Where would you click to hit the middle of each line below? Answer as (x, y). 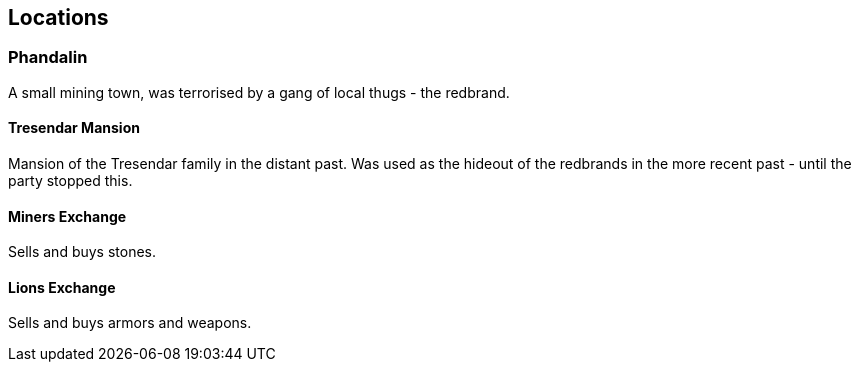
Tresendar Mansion (74, 128)
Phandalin (48, 57)
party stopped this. (70, 181)
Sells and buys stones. (82, 252)
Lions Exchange (62, 287)
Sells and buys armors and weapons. (130, 323)
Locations (58, 17)
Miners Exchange (67, 216)
